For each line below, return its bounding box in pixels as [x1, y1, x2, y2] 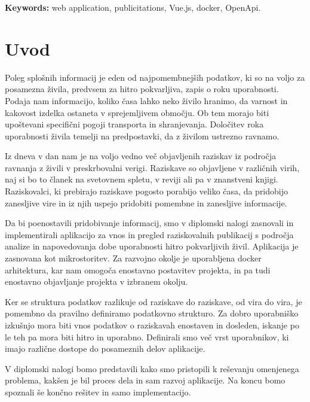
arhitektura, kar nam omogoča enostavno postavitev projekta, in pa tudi [5, 263, 271, 276]
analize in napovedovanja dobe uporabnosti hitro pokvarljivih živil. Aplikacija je [5, 240, 299, 252]
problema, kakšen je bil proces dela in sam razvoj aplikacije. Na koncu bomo [5, 374, 286, 386]
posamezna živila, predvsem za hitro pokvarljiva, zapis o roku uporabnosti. [5, 83, 279, 95]
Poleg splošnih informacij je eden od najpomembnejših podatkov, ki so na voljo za [5, 71, 305, 83]
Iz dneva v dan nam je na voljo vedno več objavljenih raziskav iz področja [5, 150, 277, 162]
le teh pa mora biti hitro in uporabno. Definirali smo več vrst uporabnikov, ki [5, 330, 289, 343]
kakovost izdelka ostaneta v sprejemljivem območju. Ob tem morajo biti [5, 106, 269, 118]
